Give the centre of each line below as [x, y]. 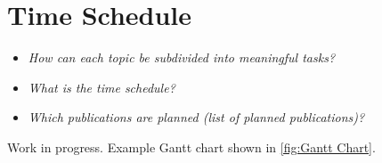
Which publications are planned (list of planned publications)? [196, 117]
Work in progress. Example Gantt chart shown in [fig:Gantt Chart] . [191, 147]
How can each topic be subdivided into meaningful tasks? [182, 57]
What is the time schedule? [102, 87]
